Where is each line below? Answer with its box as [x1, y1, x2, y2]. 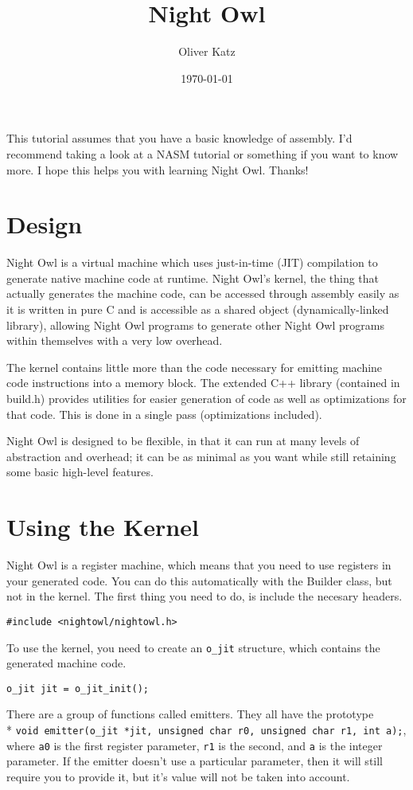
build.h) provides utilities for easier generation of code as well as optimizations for [6, 389, 407, 406]
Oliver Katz [178, 43, 236, 60]
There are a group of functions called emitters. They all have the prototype [6, 706, 374, 722]
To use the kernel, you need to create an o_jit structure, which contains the [6, 639, 380, 655]
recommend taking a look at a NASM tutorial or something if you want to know [6, 145, 399, 162]
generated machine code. [6, 655, 127, 671]
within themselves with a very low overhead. [6, 332, 223, 349]
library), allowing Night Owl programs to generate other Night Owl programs [6, 316, 384, 333]
